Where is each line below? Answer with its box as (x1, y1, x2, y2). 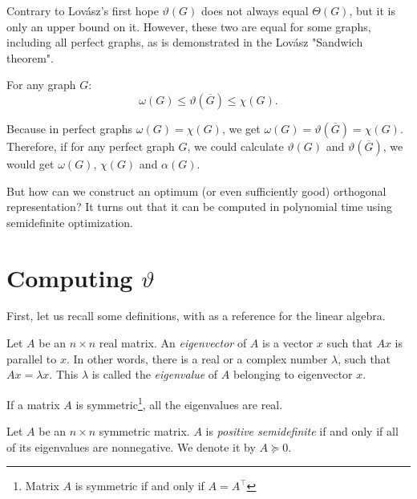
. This (49, 366, 79, 383)
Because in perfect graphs (6, 120, 133, 136)
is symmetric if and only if (75, 477, 204, 494)
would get (6, 155, 55, 172)
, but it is (349, 2, 396, 18)
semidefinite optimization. (6, 213, 133, 230)
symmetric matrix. (99, 423, 190, 440)
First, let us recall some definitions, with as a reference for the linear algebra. (6, 307, 386, 324)
